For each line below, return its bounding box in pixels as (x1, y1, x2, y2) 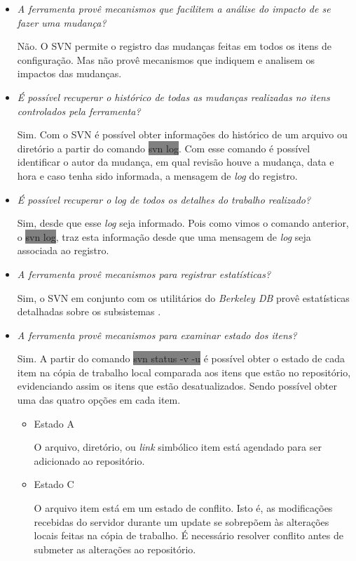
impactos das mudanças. (17, 66, 122, 81)
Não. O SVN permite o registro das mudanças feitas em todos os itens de (17, 39, 332, 53)
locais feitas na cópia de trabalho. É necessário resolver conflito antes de (34, 528, 343, 543)
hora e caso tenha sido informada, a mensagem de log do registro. (17, 168, 298, 183)
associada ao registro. (17, 243, 109, 258)
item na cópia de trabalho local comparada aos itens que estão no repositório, (17, 364, 351, 379)
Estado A (34, 416, 75, 430)
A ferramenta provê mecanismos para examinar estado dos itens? (17, 327, 297, 342)
